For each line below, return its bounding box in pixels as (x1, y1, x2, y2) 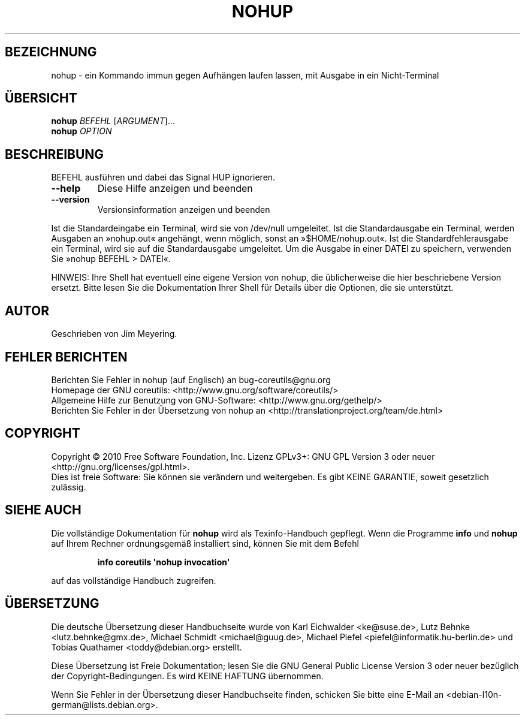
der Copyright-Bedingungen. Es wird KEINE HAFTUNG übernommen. (51, 670, 324, 681)
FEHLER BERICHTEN (5, 349, 128, 364)
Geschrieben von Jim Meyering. (51, 329, 177, 339)
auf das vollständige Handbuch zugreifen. (51, 575, 216, 586)
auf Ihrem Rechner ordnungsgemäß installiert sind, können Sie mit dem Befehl (51, 538, 359, 549)
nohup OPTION (51, 126, 112, 137)
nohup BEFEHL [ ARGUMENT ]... (51, 116, 175, 126)
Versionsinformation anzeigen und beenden (97, 204, 270, 215)
